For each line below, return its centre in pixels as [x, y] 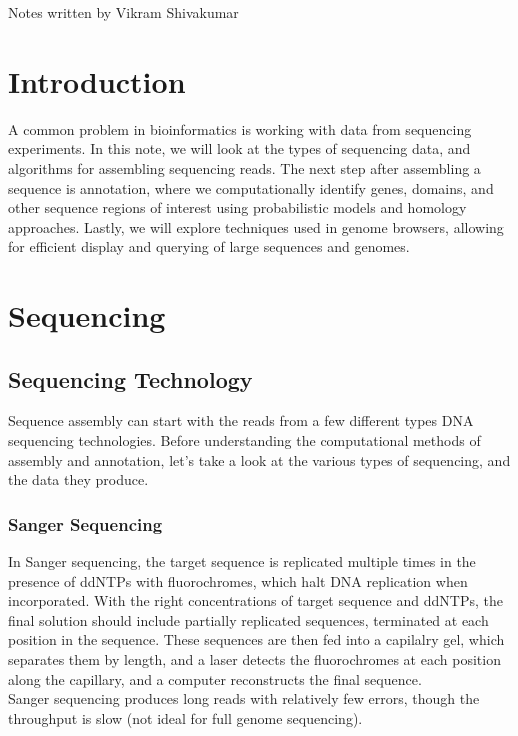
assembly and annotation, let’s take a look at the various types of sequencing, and [259, 459]
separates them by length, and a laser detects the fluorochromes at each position [254, 659]
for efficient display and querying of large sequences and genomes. [209, 246]
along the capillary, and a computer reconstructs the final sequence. [215, 678]
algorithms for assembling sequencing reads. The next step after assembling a [244, 167]
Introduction [97, 80]
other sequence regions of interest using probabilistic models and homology [237, 207]
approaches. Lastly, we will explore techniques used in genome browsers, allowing [256, 226]
